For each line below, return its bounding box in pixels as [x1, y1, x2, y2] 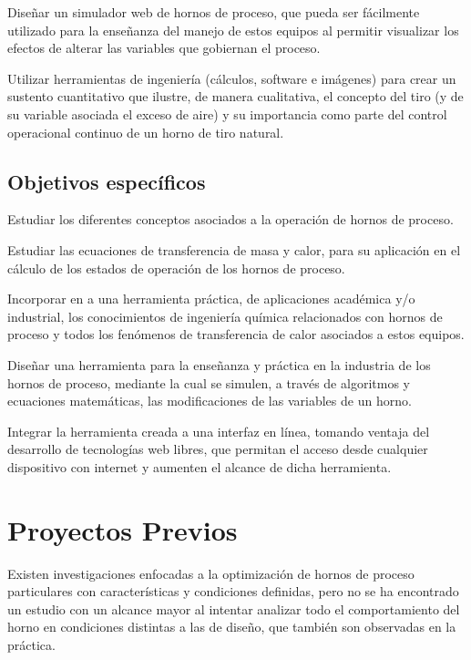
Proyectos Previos [7, 510, 238, 548]
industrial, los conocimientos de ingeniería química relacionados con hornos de [7, 306, 443, 325]
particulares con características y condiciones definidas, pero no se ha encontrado [7, 582, 459, 601]
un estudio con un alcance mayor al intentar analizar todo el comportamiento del [7, 599, 460, 618]
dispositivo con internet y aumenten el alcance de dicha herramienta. [7, 457, 392, 476]
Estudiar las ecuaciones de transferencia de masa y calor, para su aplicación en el [7, 240, 461, 259]
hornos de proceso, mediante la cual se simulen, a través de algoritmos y [7, 373, 410, 392]
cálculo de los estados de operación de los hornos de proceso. [7, 258, 345, 277]
